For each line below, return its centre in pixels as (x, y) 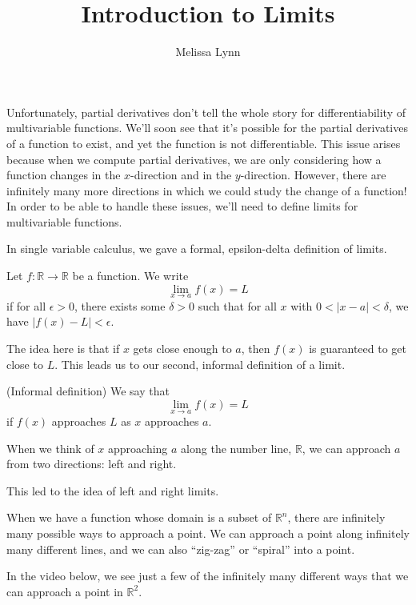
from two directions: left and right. (92, 464)
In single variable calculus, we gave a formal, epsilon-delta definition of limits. (197, 248)
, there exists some (120, 305)
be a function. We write (130, 276)
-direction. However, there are (313, 175)
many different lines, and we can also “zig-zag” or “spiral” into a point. (181, 549)
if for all (26, 305)
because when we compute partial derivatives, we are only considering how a (194, 159)
